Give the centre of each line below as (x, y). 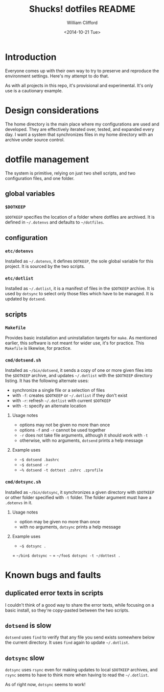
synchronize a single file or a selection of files (59, 390)
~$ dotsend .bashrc (39, 460)
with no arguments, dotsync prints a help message (70, 527)
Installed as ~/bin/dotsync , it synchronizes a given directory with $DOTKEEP (80, 492)
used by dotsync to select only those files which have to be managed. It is (79, 294)
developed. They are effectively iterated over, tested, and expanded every (80, 129)
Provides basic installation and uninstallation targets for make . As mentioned (81, 337)
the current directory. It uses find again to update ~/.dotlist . (67, 642)
